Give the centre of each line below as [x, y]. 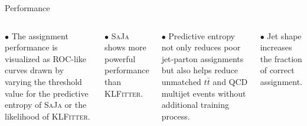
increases [276, 47]
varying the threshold [43, 81]
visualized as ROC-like [45, 58]
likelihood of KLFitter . [48, 116]
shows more [125, 47]
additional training [195, 105]
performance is [31, 47]
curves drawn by [35, 70]
